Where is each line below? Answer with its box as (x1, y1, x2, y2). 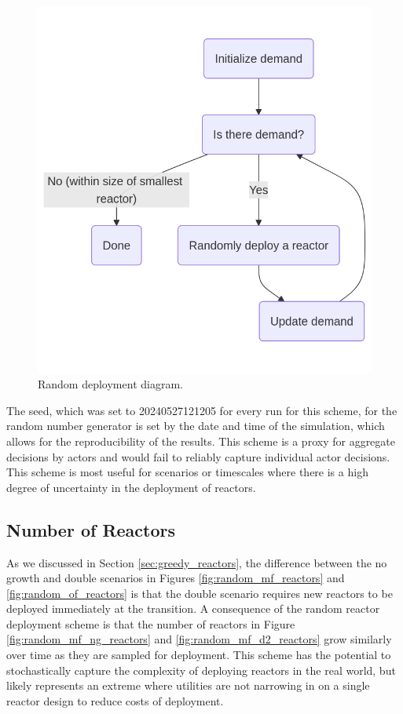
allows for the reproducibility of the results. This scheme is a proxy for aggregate (6, 432, 395, 449)
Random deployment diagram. (38, 376, 183, 392)
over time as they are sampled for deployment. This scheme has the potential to (6, 647, 391, 663)
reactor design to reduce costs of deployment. (6, 692, 224, 709)
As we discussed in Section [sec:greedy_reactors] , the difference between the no (6, 554, 387, 570)
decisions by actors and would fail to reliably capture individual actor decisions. (6, 448, 390, 464)
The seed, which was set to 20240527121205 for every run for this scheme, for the (6, 402, 398, 418)
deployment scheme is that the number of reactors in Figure (6, 615, 295, 632)
